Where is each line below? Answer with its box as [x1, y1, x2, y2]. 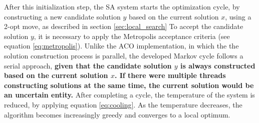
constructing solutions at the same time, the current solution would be [4, 79, 254, 90]
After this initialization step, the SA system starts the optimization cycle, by [4, 1, 240, 11]
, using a [225, 11, 251, 21]
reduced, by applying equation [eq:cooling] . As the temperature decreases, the [4, 99, 242, 109]
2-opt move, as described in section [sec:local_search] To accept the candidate [4, 21, 243, 31]
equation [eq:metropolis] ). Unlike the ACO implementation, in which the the [4, 40, 239, 51]
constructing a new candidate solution [4, 11, 121, 21]
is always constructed [180, 60, 255, 70]
